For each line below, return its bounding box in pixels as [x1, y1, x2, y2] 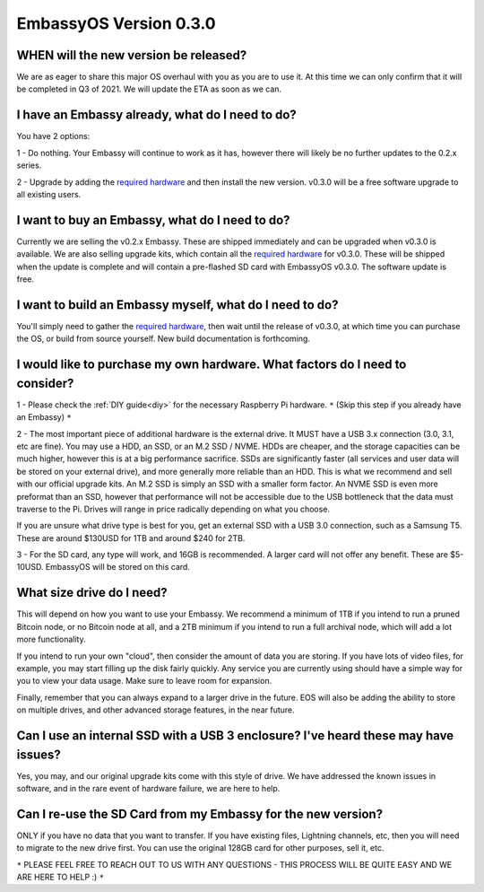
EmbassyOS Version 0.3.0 [16, 13, 216, 33]
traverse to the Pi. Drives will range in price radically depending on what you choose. [16, 503, 331, 514]
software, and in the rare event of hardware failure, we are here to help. [16, 783, 281, 794]
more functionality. [16, 634, 86, 645]
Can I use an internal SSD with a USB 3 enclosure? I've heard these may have [16, 728, 454, 743]
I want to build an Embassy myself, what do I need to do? [16, 297, 339, 312]
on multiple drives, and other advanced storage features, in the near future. [16, 704, 295, 715]
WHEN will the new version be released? [16, 48, 247, 63]
